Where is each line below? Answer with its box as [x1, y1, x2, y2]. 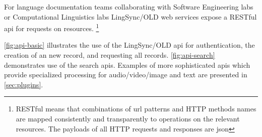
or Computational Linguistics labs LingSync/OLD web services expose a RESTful [4, 11, 257, 22]
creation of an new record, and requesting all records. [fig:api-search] [4, 50, 215, 60]
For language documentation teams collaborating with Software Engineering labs [4, 2, 253, 12]
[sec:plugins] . [4, 79, 43, 89]
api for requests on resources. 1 [4, 22, 99, 33]
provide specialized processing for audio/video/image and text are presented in [4, 69, 247, 80]
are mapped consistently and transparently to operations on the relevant [16, 113, 240, 123]
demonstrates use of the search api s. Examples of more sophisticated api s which [4, 59, 250, 70]
